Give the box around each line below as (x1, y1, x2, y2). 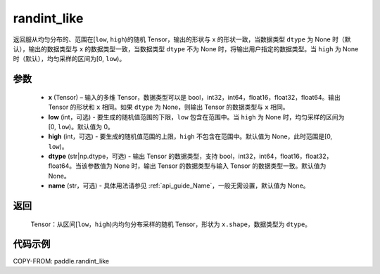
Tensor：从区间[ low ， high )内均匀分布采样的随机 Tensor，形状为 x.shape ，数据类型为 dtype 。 (30, 220, 312, 228)
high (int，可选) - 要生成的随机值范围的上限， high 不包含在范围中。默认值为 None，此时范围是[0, (48, 132, 333, 141)
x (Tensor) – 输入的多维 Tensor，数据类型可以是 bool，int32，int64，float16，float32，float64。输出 (48, 93, 341, 101)
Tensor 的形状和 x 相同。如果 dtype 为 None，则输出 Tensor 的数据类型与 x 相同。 (48, 103, 289, 112)
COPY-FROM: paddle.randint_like (13, 256, 109, 265)
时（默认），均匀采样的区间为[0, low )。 (13, 55, 126, 63)
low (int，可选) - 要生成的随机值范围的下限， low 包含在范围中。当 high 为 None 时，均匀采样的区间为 (48, 112, 345, 121)
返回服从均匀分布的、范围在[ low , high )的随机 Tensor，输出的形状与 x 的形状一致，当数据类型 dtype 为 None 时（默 (13, 35, 351, 44)
